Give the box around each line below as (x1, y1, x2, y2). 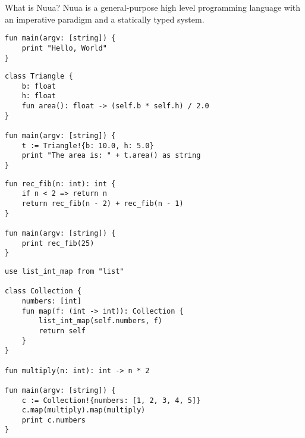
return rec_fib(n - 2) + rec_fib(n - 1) (21, 199, 184, 208)
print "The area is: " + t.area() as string (21, 151, 201, 160)
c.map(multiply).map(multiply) (21, 406, 146, 415)
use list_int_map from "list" (5, 267, 124, 276)
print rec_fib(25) (21, 239, 95, 248)
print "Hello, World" (21, 43, 107, 52)
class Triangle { (5, 72, 73, 81)
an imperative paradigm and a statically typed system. (5, 12, 205, 25)
